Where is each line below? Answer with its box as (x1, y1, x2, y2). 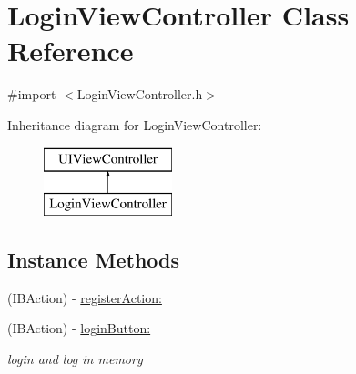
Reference (7, 32, 134, 69)
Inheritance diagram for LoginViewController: (7, 115, 262, 134)
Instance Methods (7, 246, 179, 274)
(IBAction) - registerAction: (7, 288, 162, 307)
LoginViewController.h (76, 85, 203, 104)
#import (7, 85, 56, 104)
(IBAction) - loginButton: (7, 318, 151, 338)
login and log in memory (7, 349, 143, 369)
